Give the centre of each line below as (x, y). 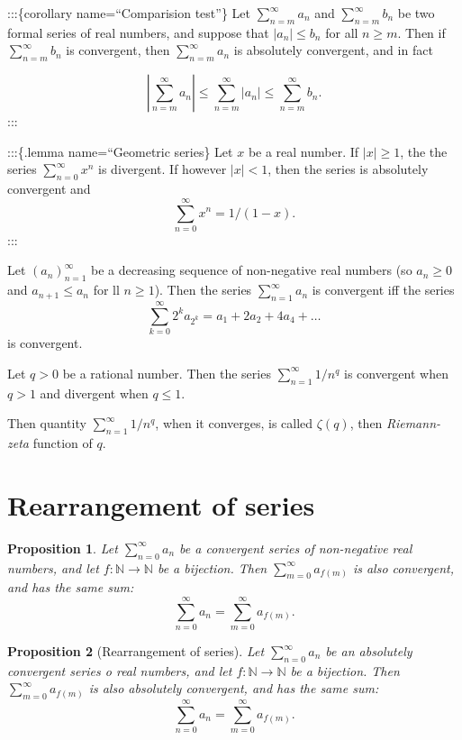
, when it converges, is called (234, 423)
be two (416, 13)
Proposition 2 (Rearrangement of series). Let (136, 651)
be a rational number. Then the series (167, 373)
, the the (424, 151)
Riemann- (414, 423)
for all (342, 32)
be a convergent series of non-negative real (296, 548)
